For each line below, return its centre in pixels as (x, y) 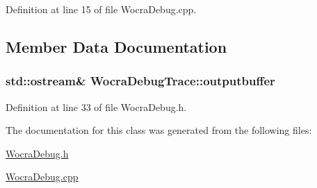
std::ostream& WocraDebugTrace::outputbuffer (140, 81)
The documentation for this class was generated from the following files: (159, 130)
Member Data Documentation (116, 46)
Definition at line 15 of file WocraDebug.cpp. (101, 9)
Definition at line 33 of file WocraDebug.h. (96, 106)
